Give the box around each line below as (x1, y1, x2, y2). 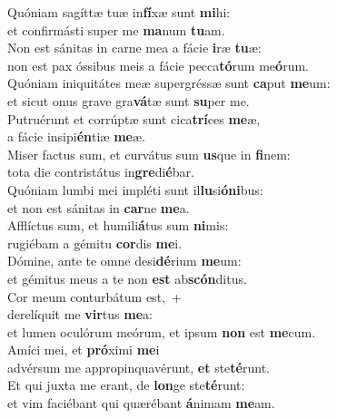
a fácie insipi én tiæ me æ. (7, 127, 145, 146)
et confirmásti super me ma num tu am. (7, 20, 225, 39)
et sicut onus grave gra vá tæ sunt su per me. (7, 91, 250, 110)
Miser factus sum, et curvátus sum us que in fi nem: (7, 144, 291, 163)
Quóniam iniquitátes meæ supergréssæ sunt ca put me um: (7, 73, 331, 92)
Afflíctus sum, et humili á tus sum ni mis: (7, 216, 229, 235)
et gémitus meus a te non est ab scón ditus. (7, 268, 247, 287)
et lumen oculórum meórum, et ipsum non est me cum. (7, 322, 316, 341)
